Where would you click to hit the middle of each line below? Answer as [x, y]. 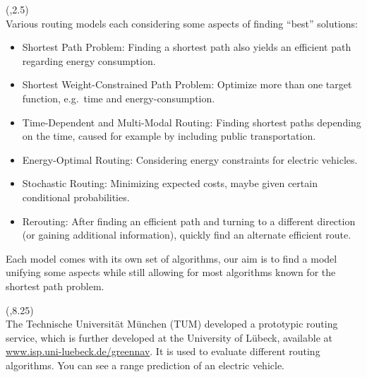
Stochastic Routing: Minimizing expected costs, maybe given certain [170, 183]
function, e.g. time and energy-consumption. [119, 98]
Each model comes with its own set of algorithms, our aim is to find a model [172, 258]
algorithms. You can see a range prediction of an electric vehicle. [145, 365]
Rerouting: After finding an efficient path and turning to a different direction [189, 221]
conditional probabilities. [76, 197]
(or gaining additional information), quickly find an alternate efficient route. [187, 235]
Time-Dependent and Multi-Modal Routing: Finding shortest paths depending [192, 122]
